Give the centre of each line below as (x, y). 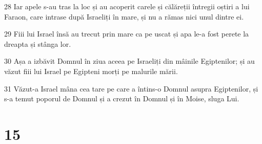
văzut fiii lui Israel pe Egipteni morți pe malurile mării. (91, 71)
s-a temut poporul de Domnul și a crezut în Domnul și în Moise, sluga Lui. (122, 98)
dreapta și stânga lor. (38, 43)
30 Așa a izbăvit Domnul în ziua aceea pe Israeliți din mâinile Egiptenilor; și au (129, 61)
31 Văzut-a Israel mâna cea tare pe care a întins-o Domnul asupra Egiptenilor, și (131, 88)
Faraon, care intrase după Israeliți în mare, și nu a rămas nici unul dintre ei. (124, 16)
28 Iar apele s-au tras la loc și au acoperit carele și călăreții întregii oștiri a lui (127, 6)
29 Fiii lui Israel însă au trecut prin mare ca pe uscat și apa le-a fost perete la (127, 34)
